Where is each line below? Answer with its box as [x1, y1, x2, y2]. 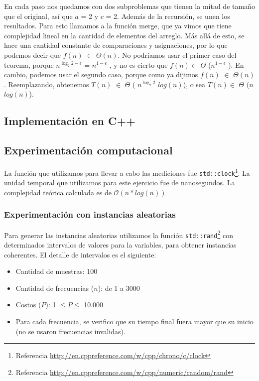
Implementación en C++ [4, 113, 136, 128]
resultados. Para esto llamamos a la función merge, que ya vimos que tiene [4, 20, 232, 31]
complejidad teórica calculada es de [4, 187, 112, 197]
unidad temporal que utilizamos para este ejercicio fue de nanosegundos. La [4, 177, 235, 188]
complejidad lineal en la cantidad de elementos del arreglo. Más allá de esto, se [4, 30, 245, 40]
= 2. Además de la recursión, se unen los [106, 10, 230, 21]
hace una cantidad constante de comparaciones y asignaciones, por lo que [4, 40, 228, 50]
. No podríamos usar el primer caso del [118, 49, 237, 60]
